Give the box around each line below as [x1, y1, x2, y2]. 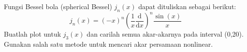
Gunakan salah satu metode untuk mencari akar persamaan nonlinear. [4, 39, 213, 49]
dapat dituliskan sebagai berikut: [138, 1, 236, 11]
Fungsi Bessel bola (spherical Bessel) [4, 1, 112, 11]
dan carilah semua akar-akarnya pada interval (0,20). [87, 29, 244, 39]
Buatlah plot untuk [4, 29, 61, 39]
